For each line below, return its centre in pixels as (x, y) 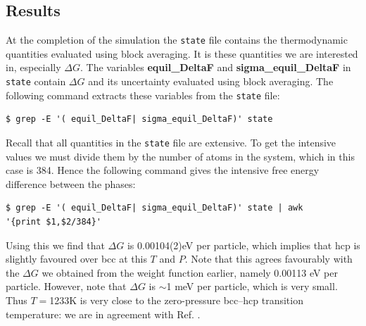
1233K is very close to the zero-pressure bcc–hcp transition (176, 300)
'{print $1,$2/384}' (54, 221)
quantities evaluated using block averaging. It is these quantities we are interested (182, 53)
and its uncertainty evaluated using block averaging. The (211, 81)
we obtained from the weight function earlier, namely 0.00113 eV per (190, 272)
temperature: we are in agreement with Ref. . (103, 314)
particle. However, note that (66, 286)
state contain (36, 81)
